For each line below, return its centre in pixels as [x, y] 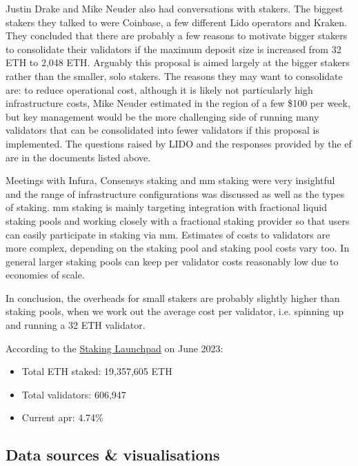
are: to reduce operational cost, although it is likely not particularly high [159, 89]
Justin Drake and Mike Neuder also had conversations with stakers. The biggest [175, 8]
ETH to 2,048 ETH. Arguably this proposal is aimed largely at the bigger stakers [178, 62]
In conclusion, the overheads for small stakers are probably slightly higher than [173, 297]
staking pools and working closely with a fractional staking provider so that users [178, 220]
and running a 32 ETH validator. [76, 325]
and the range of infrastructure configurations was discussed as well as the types [175, 193]
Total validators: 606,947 [74, 394]
